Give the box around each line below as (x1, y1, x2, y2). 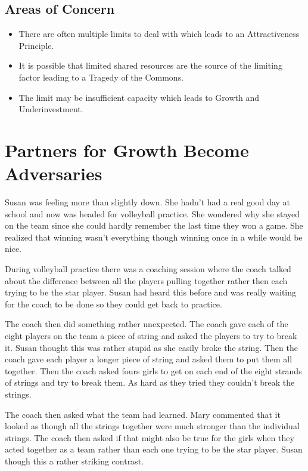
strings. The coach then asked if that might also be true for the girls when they (5, 431, 294, 444)
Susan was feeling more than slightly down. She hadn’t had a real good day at (5, 196, 291, 208)
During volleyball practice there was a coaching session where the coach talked (5, 263, 291, 275)
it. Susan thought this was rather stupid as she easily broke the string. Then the (5, 341, 298, 353)
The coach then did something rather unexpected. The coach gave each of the (5, 318, 288, 330)
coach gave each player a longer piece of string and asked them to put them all (5, 353, 293, 365)
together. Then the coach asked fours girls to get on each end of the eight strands (5, 364, 302, 377)
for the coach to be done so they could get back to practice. (5, 297, 222, 310)
